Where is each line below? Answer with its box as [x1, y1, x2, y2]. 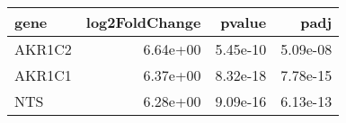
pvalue [220, 12, 267, 32]
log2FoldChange [85, 12, 201, 32]
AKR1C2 [14, 39, 72, 59]
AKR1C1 [14, 65, 72, 85]
